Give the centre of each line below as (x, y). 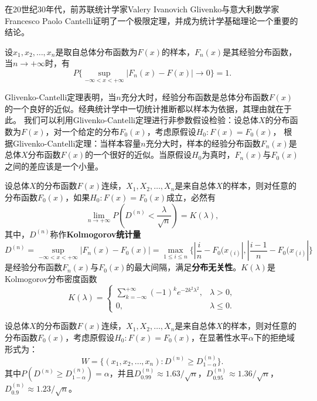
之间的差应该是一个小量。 (54, 166)
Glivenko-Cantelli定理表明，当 (61, 97)
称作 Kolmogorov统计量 (96, 234)
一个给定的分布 (91, 131)
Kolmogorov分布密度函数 (51, 278)
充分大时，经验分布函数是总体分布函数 (195, 97)
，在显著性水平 (220, 337)
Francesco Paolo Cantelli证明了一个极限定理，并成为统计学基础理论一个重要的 (151, 20)
